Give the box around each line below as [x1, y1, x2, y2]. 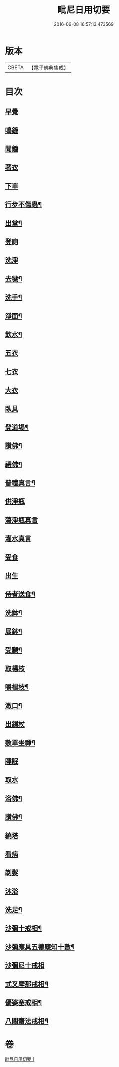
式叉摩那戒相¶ [5, 980, 49, 988]
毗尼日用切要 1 [5, 1056, 35, 1062]
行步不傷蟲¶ [5, 200, 42, 209]
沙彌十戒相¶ [5, 924, 42, 933]
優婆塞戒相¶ [5, 998, 42, 1007]
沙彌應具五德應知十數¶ [5, 943, 75, 951]
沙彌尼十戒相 [5, 961, 45, 970]
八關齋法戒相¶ [5, 1017, 49, 1025]
